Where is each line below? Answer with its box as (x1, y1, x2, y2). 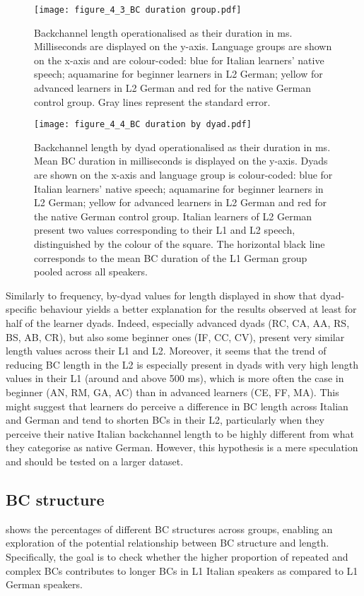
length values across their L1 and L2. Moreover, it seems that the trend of (6, 343, 327, 358)
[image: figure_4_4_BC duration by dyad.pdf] (34, 119, 252, 130)
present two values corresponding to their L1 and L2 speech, (34, 222, 295, 237)
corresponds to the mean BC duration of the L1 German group (34, 250, 307, 265)
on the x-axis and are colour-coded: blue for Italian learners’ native (34, 52, 324, 67)
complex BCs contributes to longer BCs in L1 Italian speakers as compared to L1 (6, 563, 358, 578)
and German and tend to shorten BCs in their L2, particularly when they (6, 412, 324, 427)
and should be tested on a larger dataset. (6, 453, 184, 468)
